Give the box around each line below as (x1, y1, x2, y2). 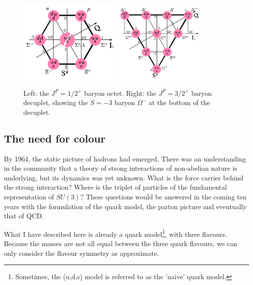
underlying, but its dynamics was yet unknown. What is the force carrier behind (4, 172, 244, 182)
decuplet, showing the (23, 97, 88, 107)
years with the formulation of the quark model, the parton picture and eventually (4, 201, 247, 211)
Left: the (23, 88, 49, 98)
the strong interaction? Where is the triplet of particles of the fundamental (4, 182, 227, 192)
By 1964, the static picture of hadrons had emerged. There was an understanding (4, 153, 246, 163)
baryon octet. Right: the (84, 88, 156, 98)
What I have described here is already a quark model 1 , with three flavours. (4, 227, 227, 239)
